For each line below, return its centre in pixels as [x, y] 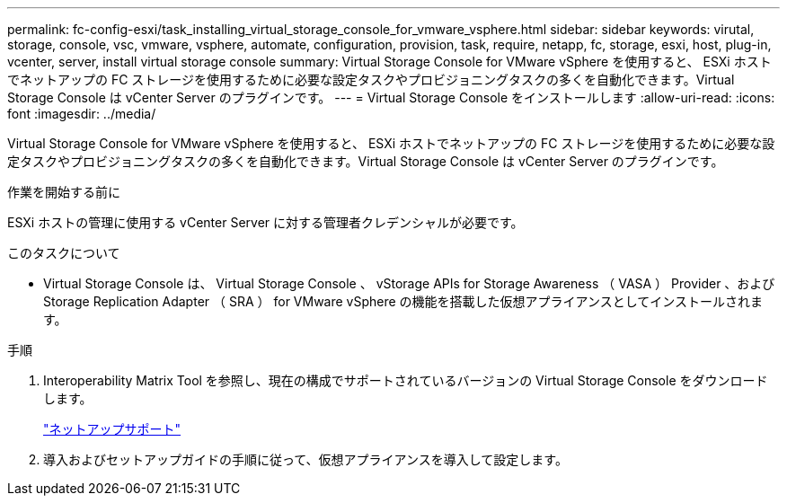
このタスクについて [64, 253]
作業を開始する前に [64, 192]
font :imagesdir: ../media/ [82, 114]
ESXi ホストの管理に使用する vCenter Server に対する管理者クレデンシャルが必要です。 [265, 222]
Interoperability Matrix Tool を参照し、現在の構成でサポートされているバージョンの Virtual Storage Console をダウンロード [406, 380]
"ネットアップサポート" [112, 429]
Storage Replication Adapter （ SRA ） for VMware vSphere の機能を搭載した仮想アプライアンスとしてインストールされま [403, 301]
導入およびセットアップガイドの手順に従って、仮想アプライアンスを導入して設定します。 [305, 459]
